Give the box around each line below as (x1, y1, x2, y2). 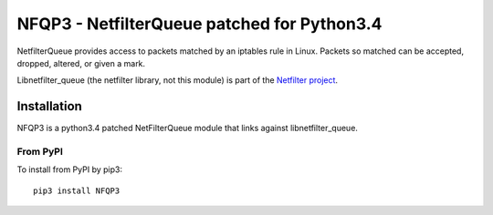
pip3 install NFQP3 (33, 185, 121, 196)
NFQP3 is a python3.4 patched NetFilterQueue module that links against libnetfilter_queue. (16, 123, 358, 134)
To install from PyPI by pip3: (16, 164, 123, 175)
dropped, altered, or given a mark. (16, 57, 146, 68)
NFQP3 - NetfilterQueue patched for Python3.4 (16, 14, 383, 34)
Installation (16, 98, 82, 114)
